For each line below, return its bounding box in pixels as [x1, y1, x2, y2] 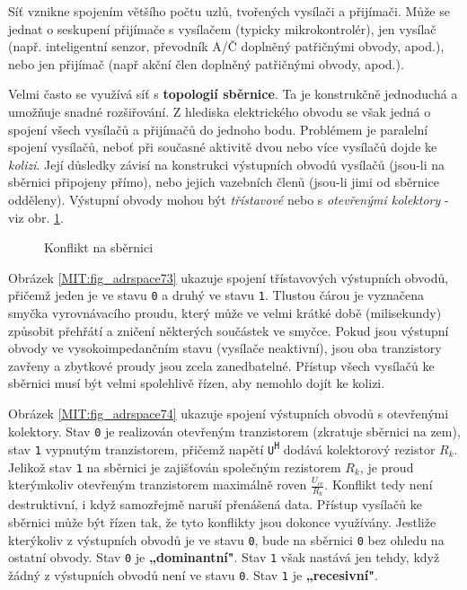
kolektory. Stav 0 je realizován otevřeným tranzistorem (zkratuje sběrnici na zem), [8, 421, 461, 440]
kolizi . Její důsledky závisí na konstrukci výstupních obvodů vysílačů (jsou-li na [8, 154, 445, 173]
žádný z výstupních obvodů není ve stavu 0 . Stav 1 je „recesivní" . [8, 565, 378, 584]
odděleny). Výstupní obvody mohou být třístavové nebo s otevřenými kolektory [8, 189, 441, 208]
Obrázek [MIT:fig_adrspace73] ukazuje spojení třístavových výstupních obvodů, [8, 268, 449, 286]
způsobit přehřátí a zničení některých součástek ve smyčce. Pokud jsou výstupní [8, 321, 449, 339]
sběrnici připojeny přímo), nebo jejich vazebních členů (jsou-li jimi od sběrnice [8, 172, 439, 191]
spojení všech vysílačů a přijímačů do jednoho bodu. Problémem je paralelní [8, 119, 428, 138]
